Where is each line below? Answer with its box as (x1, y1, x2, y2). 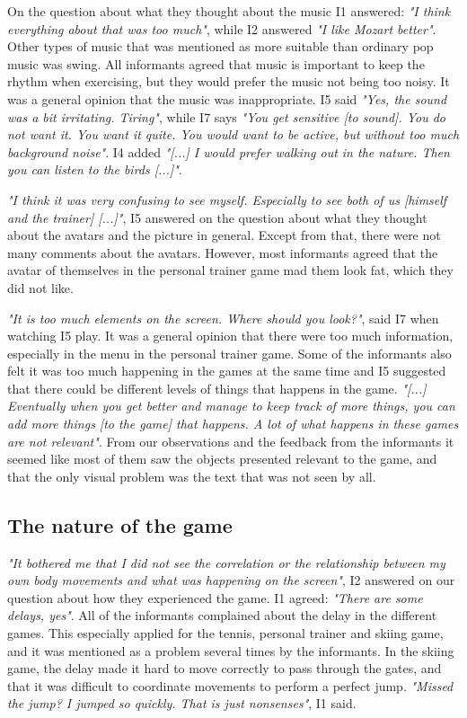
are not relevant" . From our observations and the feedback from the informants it (7, 431, 454, 450)
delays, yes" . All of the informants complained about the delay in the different (7, 606, 437, 625)
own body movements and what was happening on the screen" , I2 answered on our (7, 571, 455, 589)
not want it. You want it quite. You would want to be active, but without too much (7, 125, 460, 144)
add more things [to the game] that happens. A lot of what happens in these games (7, 414, 459, 433)
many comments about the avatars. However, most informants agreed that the (7, 243, 438, 261)
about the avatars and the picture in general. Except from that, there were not (7, 226, 441, 244)
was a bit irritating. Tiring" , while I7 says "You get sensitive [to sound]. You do (7, 107, 446, 126)
